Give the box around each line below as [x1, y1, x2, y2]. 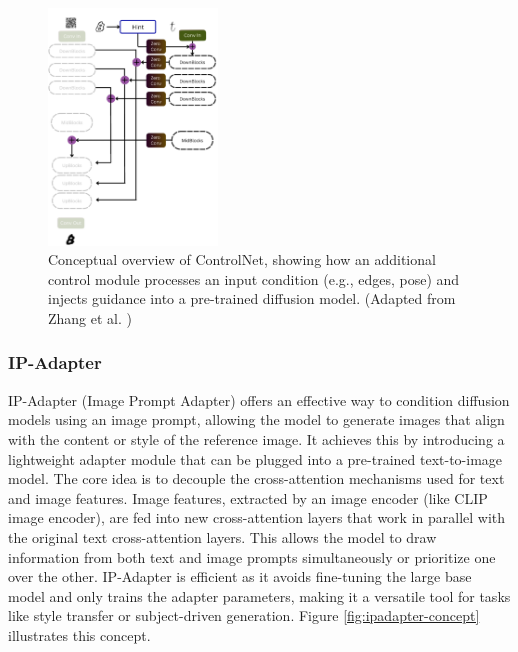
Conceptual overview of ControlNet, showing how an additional [48, 249, 436, 270]
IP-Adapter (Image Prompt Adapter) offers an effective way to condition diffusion [8, 389, 510, 410]
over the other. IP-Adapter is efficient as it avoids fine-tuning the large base [8, 566, 472, 587]
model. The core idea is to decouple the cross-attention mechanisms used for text [8, 468, 505, 489]
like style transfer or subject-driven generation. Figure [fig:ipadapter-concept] [8, 605, 480, 626]
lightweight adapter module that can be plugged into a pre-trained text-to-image [8, 448, 503, 469]
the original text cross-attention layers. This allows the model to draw [8, 526, 437, 547]
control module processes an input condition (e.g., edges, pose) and [48, 268, 460, 289]
